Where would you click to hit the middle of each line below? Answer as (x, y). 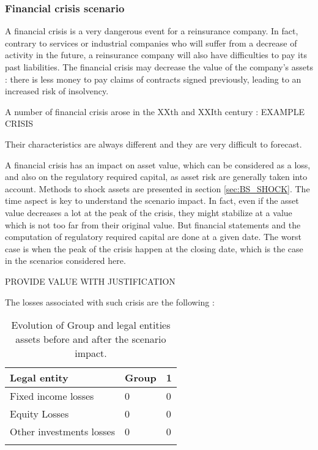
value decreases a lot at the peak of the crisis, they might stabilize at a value (149, 212)
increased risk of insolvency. (57, 91)
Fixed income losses (52, 396)
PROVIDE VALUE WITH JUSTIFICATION (90, 281)
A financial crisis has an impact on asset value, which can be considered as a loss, (158, 164)
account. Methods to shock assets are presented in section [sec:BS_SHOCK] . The (157, 188)
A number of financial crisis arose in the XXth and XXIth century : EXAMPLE (155, 111)
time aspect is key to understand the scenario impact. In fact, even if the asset (152, 201)
